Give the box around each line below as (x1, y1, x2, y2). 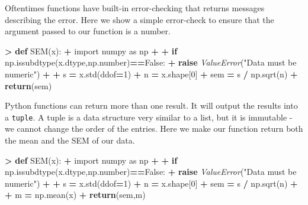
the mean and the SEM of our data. (5, 134, 135, 146)
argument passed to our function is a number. (5, 25, 171, 37)
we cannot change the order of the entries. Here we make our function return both (5, 122, 303, 135)
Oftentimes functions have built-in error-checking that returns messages (5, 2, 265, 14)
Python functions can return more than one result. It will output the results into (5, 99, 298, 112)
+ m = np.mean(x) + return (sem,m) (5, 188, 146, 201)
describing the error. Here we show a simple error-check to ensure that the (5, 13, 274, 25)
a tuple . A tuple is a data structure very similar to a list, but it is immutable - (5, 110, 293, 123)
